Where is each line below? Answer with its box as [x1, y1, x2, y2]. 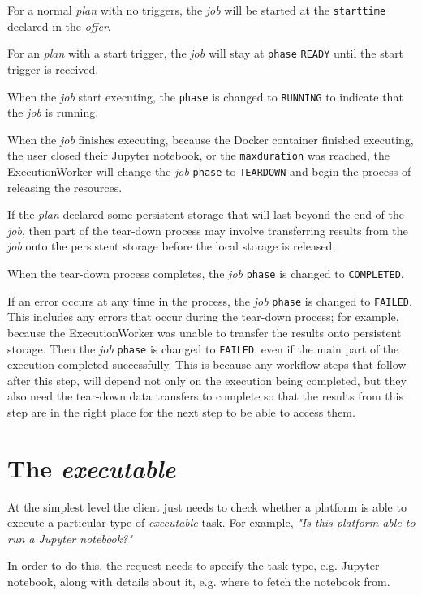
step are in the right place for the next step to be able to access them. [7, 403, 355, 420]
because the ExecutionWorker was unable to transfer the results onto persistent [7, 323, 402, 340]
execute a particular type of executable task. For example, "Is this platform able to [7, 514, 416, 531]
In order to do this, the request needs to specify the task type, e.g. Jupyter [7, 557, 380, 574]
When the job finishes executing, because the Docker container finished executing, [7, 131, 414, 148]
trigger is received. [7, 60, 99, 77]
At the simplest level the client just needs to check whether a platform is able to [7, 498, 407, 515]
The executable [7, 451, 176, 485]
